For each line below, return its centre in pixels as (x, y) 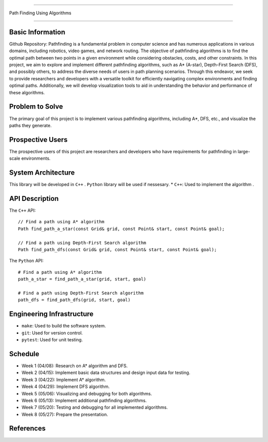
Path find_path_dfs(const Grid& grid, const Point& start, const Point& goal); (117, 250)
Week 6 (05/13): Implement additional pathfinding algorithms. (84, 400)
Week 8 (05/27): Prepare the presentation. (65, 414)
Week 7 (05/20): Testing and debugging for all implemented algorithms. (95, 407)
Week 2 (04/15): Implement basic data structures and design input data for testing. (106, 373)
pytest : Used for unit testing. (52, 340)
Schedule (24, 354)
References (27, 428)
